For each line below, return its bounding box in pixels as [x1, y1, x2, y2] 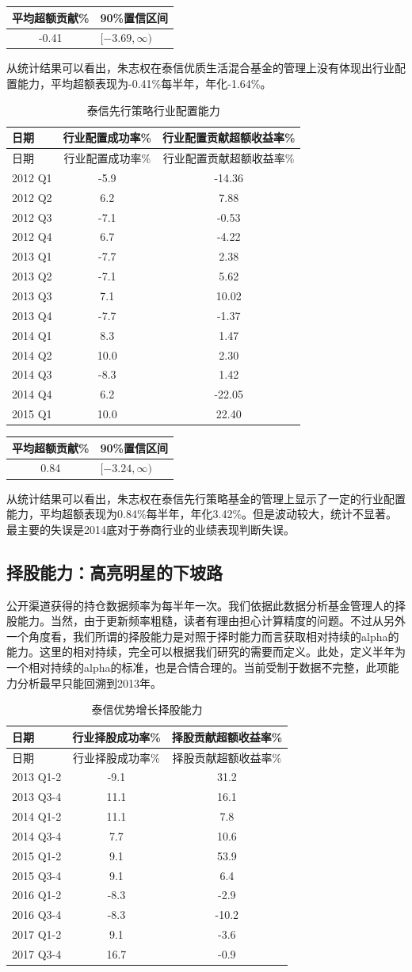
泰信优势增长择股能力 [91, 701, 203, 718]
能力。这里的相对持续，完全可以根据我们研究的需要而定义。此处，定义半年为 [6, 643, 406, 660]
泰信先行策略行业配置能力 [86, 101, 220, 118]
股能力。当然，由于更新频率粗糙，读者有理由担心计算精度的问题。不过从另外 [6, 612, 406, 629]
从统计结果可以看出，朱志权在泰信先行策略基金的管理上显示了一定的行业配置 [6, 490, 406, 506]
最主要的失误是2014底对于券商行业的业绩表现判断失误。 [6, 520, 295, 537]
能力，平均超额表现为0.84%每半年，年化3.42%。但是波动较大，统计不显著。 [6, 505, 398, 522]
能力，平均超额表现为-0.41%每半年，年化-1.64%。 [17, 75, 272, 92]
